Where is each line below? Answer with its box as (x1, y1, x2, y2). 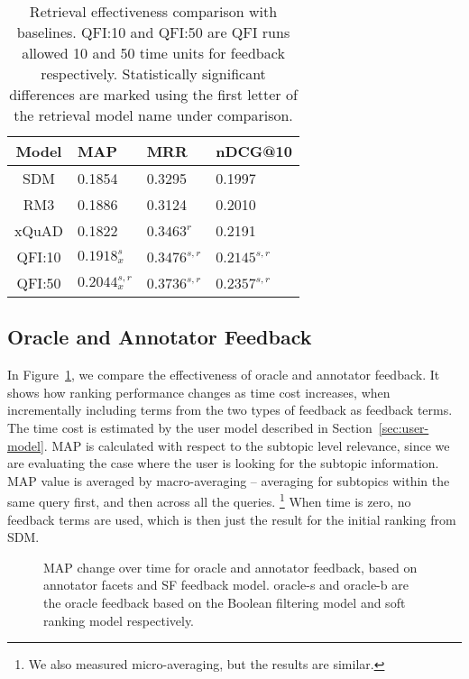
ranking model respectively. (43, 610, 195, 629)
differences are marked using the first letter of (9, 84, 298, 105)
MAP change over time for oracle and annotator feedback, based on (43, 557, 418, 576)
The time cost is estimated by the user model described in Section (7, 417, 372, 436)
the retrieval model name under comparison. (14, 105, 293, 125)
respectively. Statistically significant (41, 63, 266, 84)
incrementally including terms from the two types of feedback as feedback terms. (7, 400, 453, 419)
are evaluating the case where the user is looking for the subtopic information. (7, 454, 439, 473)
